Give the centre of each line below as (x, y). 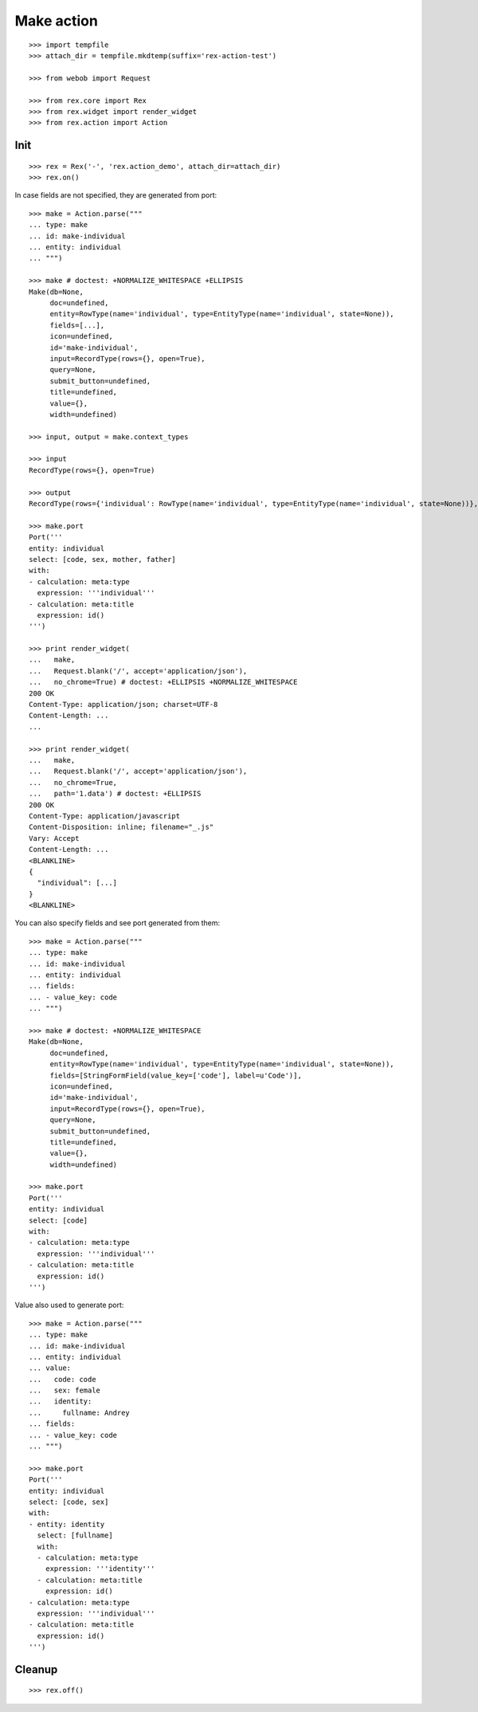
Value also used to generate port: (69, 1305)
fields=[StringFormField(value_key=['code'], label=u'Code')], (176, 1075)
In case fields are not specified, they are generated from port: (116, 195)
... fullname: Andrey (80, 1412)
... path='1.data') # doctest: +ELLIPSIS (115, 794)
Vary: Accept (54, 838)
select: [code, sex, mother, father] (103, 559)
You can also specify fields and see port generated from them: (118, 923)
